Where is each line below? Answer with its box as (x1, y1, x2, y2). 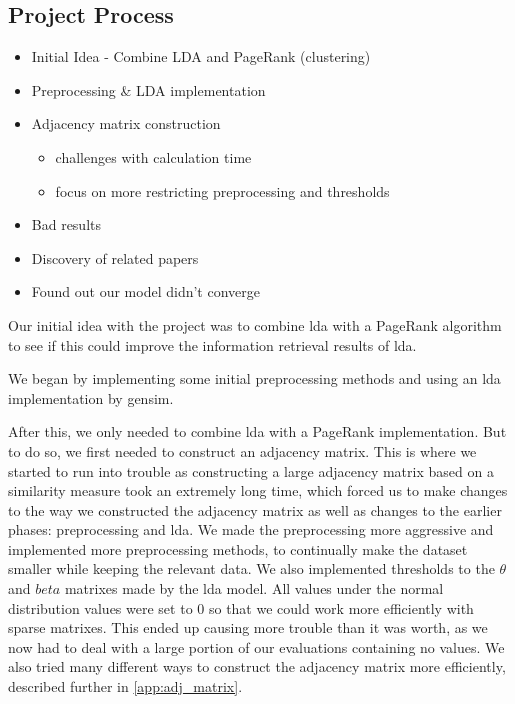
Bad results (31, 214, 102, 235)
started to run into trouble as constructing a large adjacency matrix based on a (8, 460, 494, 481)
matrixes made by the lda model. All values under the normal (64, 578, 444, 599)
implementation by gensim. (8, 387, 174, 408)
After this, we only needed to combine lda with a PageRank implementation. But (8, 421, 507, 442)
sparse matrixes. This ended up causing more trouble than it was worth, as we (8, 617, 488, 638)
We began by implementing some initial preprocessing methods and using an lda (8, 368, 501, 389)
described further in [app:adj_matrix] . (8, 676, 243, 697)
